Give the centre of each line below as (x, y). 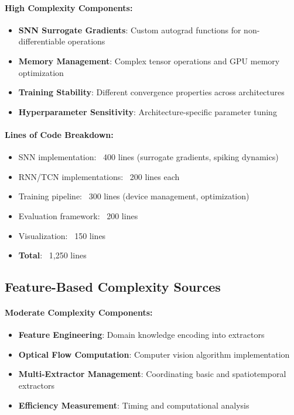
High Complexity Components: (69, 7)
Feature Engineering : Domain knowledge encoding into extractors (141, 335)
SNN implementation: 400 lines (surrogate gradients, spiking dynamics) (148, 157)
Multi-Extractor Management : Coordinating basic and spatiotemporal (152, 374)
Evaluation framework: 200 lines (78, 215)
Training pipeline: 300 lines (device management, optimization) (134, 196)
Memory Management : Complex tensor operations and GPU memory (149, 60)
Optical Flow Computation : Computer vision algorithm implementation (154, 354)
